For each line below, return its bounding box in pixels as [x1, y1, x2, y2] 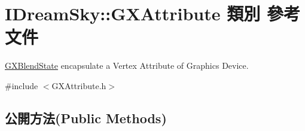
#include [5, 79, 38, 92]
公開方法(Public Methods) [5, 108, 167, 127]
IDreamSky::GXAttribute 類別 [5, 1, 261, 26]
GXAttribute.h [51, 79, 106, 92]
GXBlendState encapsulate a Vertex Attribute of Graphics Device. [5, 59, 249, 72]
